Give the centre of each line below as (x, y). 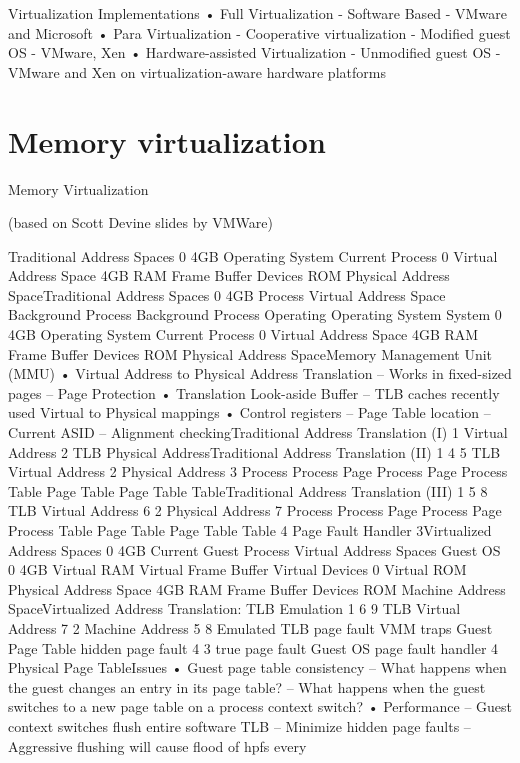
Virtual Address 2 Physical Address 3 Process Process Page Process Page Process (258, 471)
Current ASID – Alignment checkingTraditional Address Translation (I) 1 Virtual (258, 432)
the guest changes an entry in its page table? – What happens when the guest (247, 686)
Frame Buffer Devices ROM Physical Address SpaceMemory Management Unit (250, 353)
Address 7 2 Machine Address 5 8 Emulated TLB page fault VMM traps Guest (250, 627)
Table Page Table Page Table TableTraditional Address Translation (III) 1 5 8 (248, 490)
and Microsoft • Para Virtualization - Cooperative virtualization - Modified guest (259, 32)
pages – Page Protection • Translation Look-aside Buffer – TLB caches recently (254, 392)
